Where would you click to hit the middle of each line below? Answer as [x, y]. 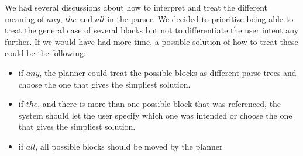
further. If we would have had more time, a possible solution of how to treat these [151, 41]
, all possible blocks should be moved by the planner [129, 146]
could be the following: [45, 53]
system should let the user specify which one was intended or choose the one [155, 115]
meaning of [25, 18]
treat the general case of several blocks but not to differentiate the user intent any [152, 30]
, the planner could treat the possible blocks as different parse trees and [168, 72]
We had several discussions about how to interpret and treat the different [136, 7]
